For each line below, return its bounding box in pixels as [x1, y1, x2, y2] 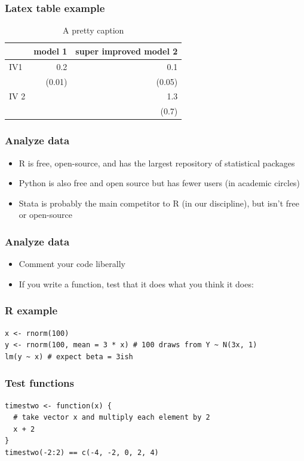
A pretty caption [63, 24, 124, 37]
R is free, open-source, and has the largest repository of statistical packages [19, 156, 295, 169]
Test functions [5, 375, 74, 390]
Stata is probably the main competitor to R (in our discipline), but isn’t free [19, 196, 300, 209]
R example [5, 303, 58, 318]
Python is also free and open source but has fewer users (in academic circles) [19, 177, 300, 189]
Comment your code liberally [19, 257, 125, 270]
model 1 [33, 44, 67, 57]
